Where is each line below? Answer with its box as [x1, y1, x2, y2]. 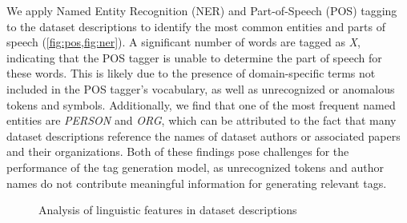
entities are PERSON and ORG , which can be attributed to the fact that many [6, 112, 397, 129]
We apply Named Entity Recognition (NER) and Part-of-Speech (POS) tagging [6, 2, 397, 18]
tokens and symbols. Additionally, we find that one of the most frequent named [6, 96, 396, 113]
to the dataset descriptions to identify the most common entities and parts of [6, 18, 386, 34]
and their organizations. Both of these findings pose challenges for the [6, 143, 349, 160]
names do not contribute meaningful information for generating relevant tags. [6, 174, 387, 191]
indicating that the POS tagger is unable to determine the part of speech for [6, 49, 382, 66]
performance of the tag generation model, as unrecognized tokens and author [6, 158, 384, 175]
